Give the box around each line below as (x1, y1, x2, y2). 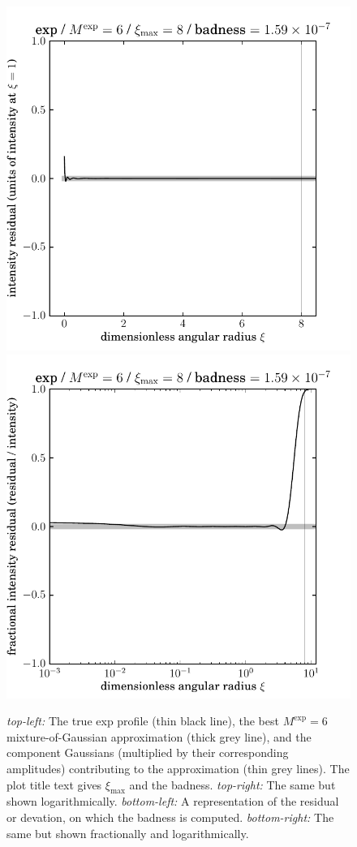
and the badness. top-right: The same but (129, 776, 336, 793)
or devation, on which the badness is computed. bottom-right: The (6, 808, 334, 825)
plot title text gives (6, 776, 102, 793)
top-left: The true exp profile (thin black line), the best (6, 712, 279, 729)
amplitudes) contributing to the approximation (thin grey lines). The (6, 759, 350, 776)
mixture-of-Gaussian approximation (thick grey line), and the (6, 728, 312, 745)
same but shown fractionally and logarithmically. (6, 824, 249, 841)
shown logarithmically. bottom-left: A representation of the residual (6, 793, 339, 810)
